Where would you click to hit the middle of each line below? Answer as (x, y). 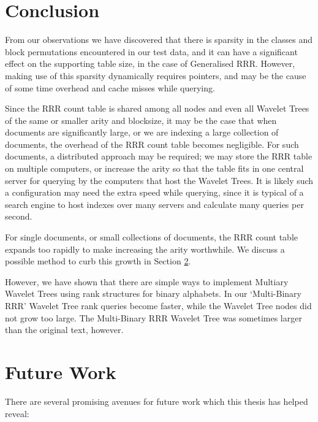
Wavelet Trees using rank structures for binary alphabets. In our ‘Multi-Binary (153, 293)
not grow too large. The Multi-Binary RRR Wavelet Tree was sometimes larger (153, 317)
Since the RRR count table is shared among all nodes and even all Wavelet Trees (157, 108)
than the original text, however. (64, 330)
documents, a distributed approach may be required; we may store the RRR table (159, 156)
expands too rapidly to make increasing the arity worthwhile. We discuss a (145, 249)
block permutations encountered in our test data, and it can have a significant (151, 51)
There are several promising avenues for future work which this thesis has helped (157, 401)
